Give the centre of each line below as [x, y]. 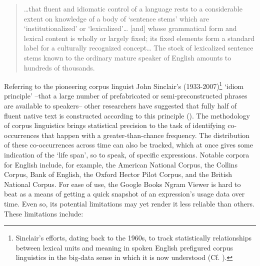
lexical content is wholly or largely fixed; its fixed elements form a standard [139, 38]
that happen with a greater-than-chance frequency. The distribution [145, 135]
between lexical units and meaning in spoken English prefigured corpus [124, 247]
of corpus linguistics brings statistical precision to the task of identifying [115, 125]
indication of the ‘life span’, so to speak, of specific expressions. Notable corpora [127, 154]
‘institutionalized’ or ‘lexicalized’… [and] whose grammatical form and [130, 28]
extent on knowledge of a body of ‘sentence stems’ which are [116, 18]
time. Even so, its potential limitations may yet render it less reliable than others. [129, 203]
